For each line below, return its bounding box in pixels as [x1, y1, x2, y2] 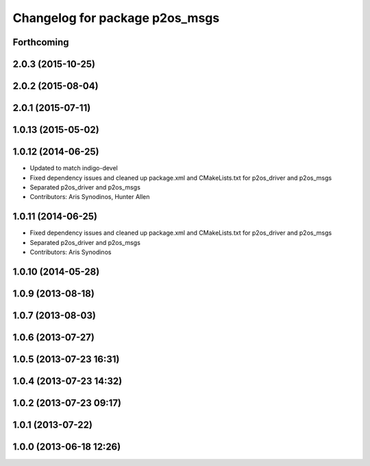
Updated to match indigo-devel [29, 164, 118, 172]
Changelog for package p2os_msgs [12, 10, 220, 25]
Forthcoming [12, 36, 69, 48]
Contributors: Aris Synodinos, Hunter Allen [29, 193, 150, 201]
